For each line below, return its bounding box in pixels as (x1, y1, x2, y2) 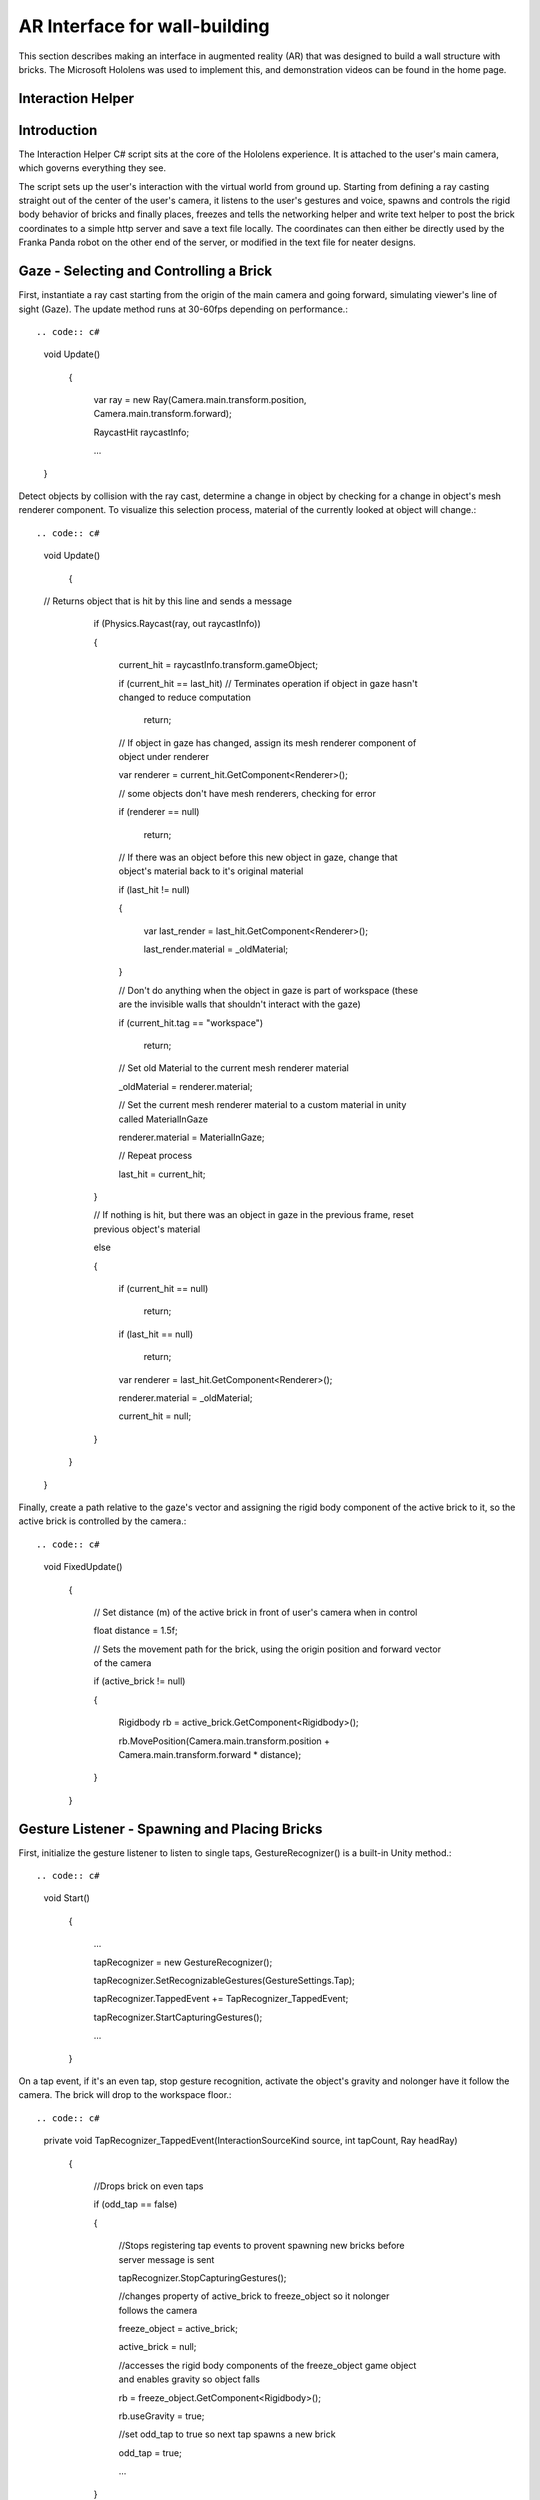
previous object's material (93, 1223, 201, 1235)
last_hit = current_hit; (118, 1168, 206, 1180)
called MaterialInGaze (118, 1113, 209, 1125)
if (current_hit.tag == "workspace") (118, 1016, 264, 1029)
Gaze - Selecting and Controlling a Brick (18, 263, 273, 280)
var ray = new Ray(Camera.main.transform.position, (93, 394, 307, 406)
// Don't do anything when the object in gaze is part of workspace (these (118, 984, 419, 996)
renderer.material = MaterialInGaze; (118, 1131, 265, 1143)
